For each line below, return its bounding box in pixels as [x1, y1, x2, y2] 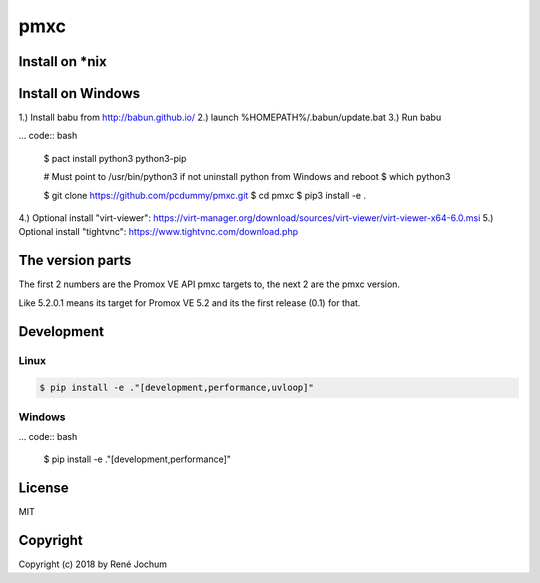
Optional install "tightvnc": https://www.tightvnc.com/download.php [18, 226, 299, 238]
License [18, 480, 69, 497]
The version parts [18, 252, 132, 269]
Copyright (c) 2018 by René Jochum [18, 558, 168, 570]
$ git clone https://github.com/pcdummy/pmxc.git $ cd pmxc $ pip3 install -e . [43, 189, 367, 201]
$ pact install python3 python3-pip [43, 152, 187, 164]
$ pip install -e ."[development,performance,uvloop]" [39, 382, 314, 394]
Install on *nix [18, 53, 107, 70]
